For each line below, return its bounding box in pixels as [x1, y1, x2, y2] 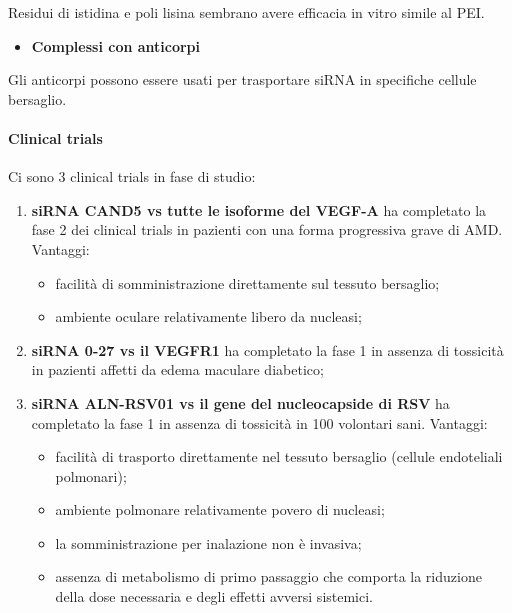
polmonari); [55, 465, 127, 486]
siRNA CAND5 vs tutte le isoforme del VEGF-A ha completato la [31, 199, 487, 220]
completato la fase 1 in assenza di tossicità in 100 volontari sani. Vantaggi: [31, 412, 488, 433]
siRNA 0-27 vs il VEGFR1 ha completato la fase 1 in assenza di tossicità [31, 339, 504, 360]
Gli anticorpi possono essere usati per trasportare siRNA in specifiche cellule [8, 69, 477, 90]
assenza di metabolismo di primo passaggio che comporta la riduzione [55, 566, 482, 587]
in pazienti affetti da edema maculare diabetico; [31, 359, 324, 380]
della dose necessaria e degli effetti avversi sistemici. [55, 586, 374, 607]
